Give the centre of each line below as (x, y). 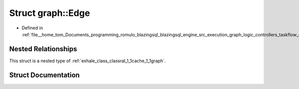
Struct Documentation (44, 75)
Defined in (32, 28)
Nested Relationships (43, 49)
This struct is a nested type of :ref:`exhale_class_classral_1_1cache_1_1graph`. (87, 61)
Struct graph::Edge (50, 13)
